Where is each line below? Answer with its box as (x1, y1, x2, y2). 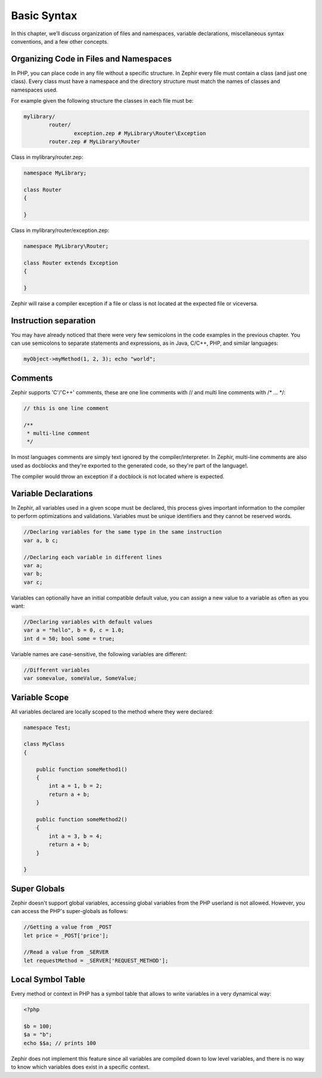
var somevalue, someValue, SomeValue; (23, 675, 137, 682)
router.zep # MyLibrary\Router (48, 138, 140, 145)
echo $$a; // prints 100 (23, 1040, 97, 1046)
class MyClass (23, 741, 65, 748)
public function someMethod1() (36, 765, 128, 773)
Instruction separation (11, 316, 96, 326)
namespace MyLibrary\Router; (23, 243, 109, 250)
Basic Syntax (11, 9, 78, 22)
